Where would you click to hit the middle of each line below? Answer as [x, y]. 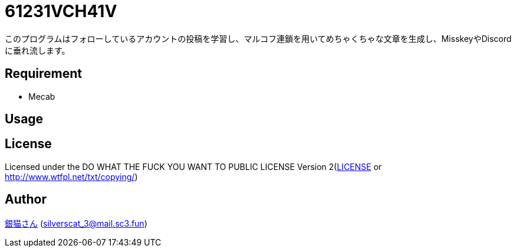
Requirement [44, 74]
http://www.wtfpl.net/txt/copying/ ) [71, 176]
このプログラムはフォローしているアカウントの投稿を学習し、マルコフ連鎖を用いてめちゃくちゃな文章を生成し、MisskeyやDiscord [258, 38]
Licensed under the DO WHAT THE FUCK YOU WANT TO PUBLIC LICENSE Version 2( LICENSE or [193, 166]
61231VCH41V [61, 11]
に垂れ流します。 [37, 50]
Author [26, 199]
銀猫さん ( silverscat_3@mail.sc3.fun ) [76, 223]
